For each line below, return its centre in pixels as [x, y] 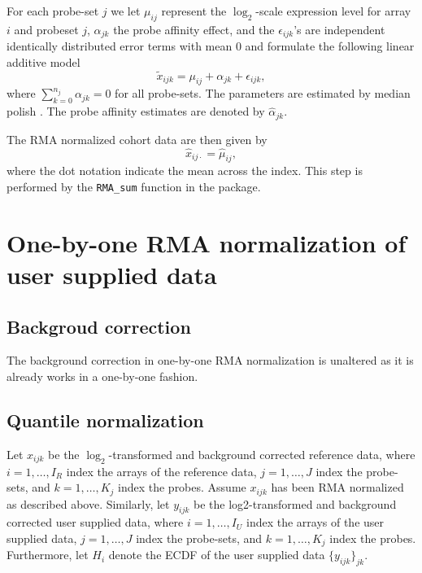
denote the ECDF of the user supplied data [217, 555]
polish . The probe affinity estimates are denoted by [136, 111]
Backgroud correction [99, 326]
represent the [194, 11]
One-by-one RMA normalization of [207, 242]
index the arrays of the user [315, 522]
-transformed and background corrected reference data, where [262, 454]
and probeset [46, 29]
